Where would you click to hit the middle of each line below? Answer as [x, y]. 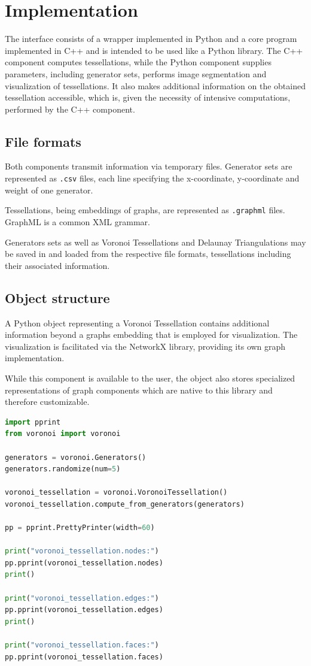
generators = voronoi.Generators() [76, 457]
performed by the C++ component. [70, 109]
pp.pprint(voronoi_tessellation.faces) [84, 657]
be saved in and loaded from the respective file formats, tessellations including [148, 254]
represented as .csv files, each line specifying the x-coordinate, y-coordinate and [152, 178]
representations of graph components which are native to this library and [139, 390]
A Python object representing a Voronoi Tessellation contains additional [137, 323]
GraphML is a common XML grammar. [77, 221]
